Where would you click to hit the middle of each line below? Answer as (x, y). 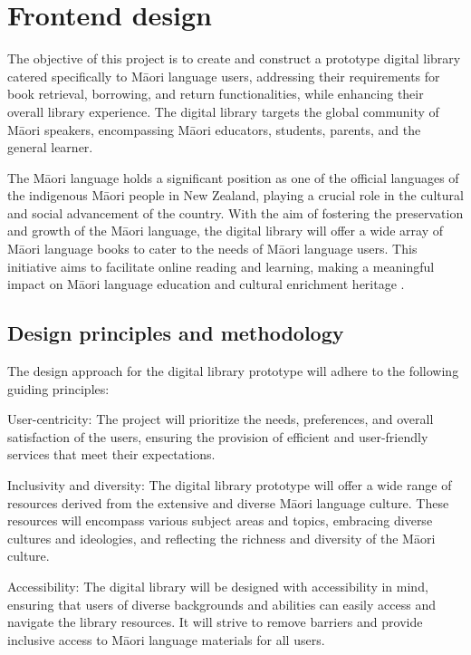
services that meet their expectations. (111, 454)
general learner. (50, 147)
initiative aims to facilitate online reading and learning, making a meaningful (221, 266)
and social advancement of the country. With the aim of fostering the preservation (235, 212)
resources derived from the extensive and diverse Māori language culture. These (228, 502)
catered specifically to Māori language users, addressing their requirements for (224, 76)
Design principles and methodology (176, 333)
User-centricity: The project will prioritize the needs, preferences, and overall (221, 419)
